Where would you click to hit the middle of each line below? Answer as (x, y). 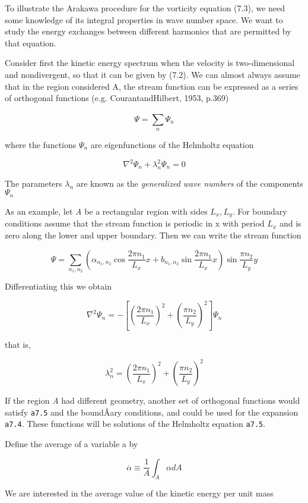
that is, (18, 344)
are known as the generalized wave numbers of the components (190, 183)
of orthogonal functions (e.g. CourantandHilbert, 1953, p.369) (117, 98)
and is (290, 223)
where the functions (41, 144)
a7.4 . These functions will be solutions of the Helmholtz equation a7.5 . (135, 424)
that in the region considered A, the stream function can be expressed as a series (152, 86)
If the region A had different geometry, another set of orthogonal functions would (153, 400)
